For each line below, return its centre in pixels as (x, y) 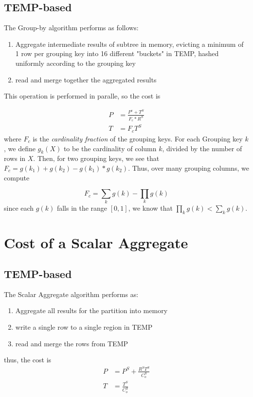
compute (17, 177)
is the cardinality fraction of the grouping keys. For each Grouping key (138, 138)
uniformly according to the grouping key (75, 63)
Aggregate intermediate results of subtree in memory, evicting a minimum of (129, 44)
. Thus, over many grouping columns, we (189, 168)
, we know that (151, 208)
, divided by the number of (202, 148)
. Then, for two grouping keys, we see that (96, 158)
